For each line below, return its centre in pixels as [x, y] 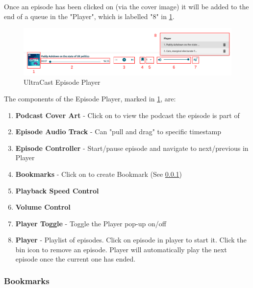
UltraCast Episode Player [62, 82]
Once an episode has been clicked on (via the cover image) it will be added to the [126, 6]
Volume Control [43, 207]
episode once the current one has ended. [76, 259]
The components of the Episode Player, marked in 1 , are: [90, 98]
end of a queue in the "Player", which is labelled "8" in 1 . [89, 16]
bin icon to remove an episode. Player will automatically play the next [121, 249]
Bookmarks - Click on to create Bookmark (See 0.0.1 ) [99, 174]
